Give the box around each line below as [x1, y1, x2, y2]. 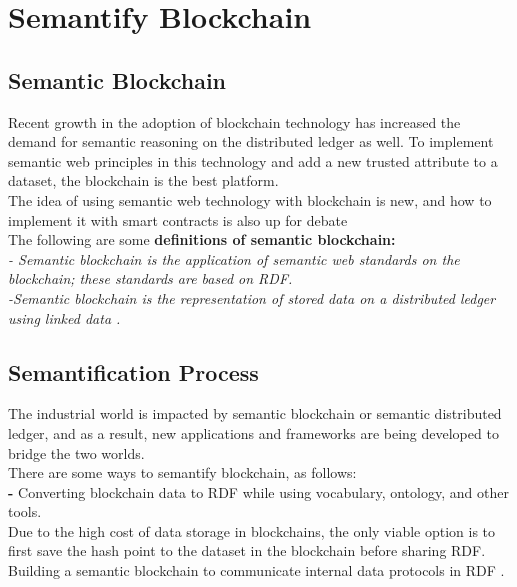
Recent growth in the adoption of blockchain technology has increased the [8, 111, 461, 132]
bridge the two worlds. [8, 442, 145, 463]
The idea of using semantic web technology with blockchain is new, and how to [8, 189, 492, 210]
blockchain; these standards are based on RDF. [8, 268, 293, 289]
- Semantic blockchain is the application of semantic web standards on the [8, 248, 460, 269]
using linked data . [8, 307, 121, 328]
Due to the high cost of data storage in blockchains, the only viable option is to [8, 520, 496, 541]
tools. [8, 501, 42, 522]
